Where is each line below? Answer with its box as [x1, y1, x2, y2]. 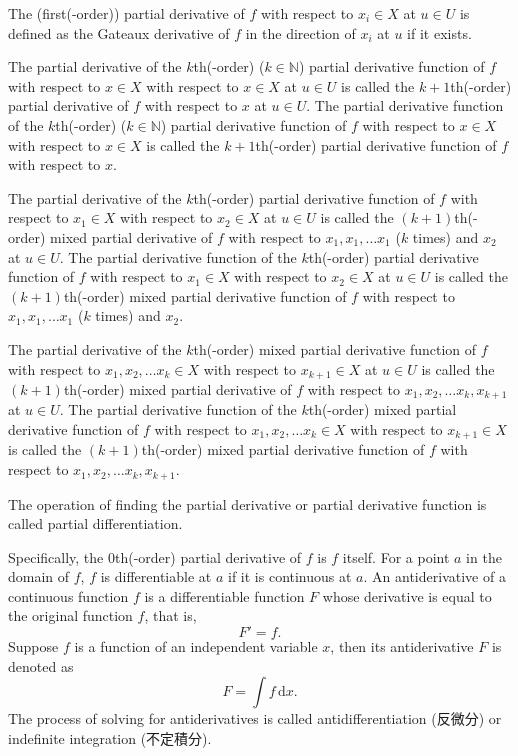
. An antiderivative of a [363, 566, 506, 587]
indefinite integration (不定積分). [8, 727, 212, 748]
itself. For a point [342, 546, 450, 567]
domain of [8, 566, 70, 587]
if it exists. [407, 22, 472, 43]
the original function [8, 605, 133, 626]
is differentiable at [100, 566, 212, 587]
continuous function [8, 585, 129, 606]
